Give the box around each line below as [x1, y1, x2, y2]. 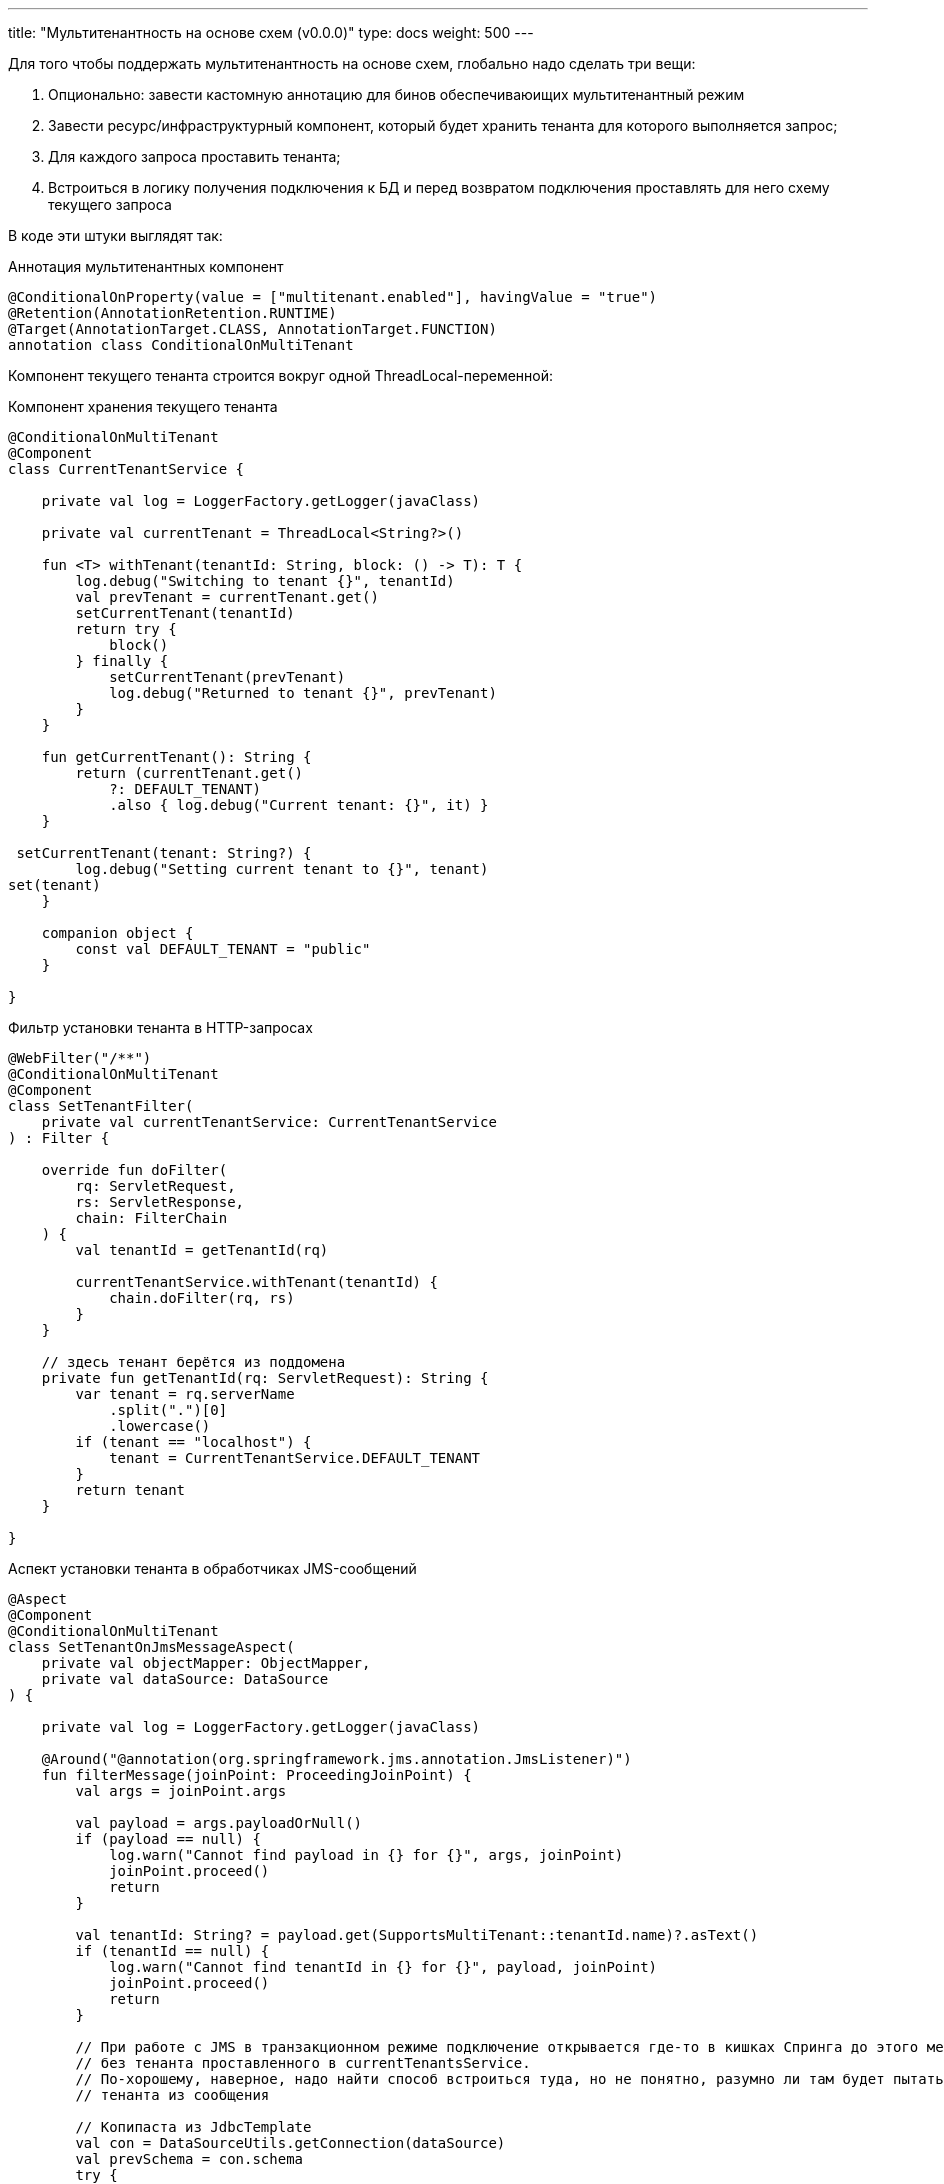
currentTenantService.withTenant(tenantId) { [75, 1274, 438, 1290]
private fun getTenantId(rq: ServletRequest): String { [41, 1370, 489, 1386]
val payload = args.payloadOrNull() [75, 1815, 363, 1831]
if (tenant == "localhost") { [75, 1434, 312, 1450]
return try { [75, 621, 177, 637]
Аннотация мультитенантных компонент [8, 258, 284, 275]
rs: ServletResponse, [75, 1194, 245, 1210]
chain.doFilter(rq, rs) [109, 1290, 295, 1306]
